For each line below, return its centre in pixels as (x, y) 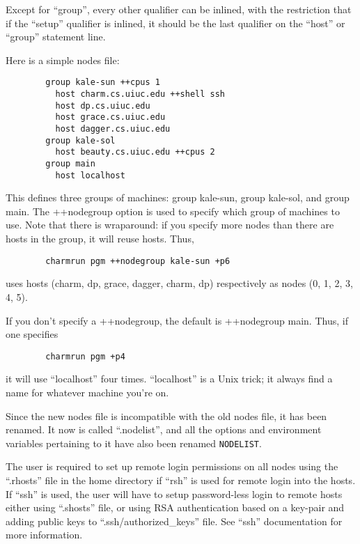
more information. (44, 535)
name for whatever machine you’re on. (87, 392)
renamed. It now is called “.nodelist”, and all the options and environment (164, 429)
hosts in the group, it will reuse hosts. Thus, (100, 239)
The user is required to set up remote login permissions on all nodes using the (172, 466)
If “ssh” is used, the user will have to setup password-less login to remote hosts (174, 494)
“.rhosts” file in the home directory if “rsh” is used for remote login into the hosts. (181, 480)
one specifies (32, 334)
